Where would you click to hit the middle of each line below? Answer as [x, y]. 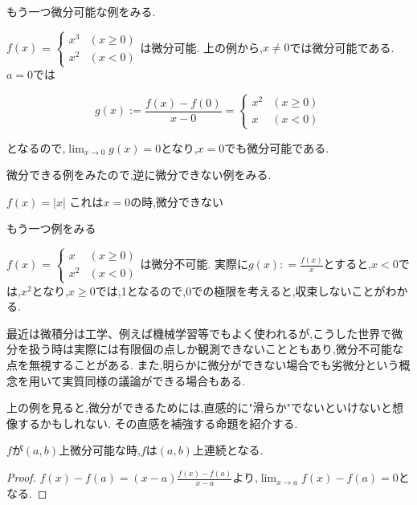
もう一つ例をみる [51, 228]
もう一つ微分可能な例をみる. [81, 11]
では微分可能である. [342, 47]
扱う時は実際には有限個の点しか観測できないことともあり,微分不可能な [216, 349]
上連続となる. [228, 450]
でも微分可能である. [277, 147]
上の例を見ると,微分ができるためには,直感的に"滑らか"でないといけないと [199, 407]
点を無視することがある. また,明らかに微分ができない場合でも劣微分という [203, 364]
